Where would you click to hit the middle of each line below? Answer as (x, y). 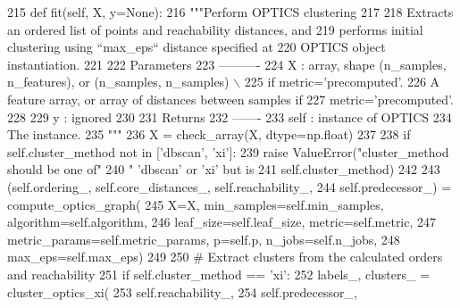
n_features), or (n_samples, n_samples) (118, 82)
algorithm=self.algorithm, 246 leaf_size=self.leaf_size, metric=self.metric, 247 (222, 222)
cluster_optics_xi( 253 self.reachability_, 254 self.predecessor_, (182, 291)
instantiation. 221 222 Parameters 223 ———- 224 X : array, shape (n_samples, (227, 64)
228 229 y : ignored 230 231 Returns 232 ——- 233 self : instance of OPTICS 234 (230, 117)
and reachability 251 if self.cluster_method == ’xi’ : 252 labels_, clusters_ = (219, 274)
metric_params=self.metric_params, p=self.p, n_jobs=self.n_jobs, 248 (204, 239)
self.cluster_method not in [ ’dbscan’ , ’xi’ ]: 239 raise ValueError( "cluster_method (228, 151)
